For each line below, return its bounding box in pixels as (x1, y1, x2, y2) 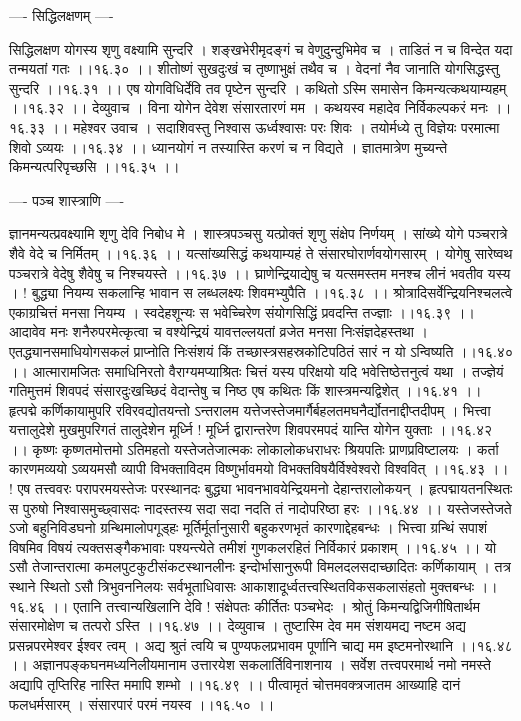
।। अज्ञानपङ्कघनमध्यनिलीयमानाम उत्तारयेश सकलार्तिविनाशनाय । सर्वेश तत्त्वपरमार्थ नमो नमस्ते (9, 654, 491, 675)
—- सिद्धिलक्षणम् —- (9, 5, 114, 25)
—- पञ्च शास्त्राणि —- (9, 189, 125, 210)
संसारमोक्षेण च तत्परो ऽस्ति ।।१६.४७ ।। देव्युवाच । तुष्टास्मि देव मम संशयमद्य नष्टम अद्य (9, 615, 466, 636)
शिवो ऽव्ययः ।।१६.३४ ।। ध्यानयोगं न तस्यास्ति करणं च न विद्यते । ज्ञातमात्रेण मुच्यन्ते (9, 136, 448, 157)
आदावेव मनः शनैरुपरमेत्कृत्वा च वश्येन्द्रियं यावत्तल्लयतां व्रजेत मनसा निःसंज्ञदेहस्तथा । (9, 321, 428, 342)
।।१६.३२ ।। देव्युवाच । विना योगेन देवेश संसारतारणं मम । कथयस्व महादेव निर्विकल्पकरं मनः (9, 97, 488, 118)
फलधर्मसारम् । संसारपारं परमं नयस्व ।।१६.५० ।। (9, 693, 275, 714)
